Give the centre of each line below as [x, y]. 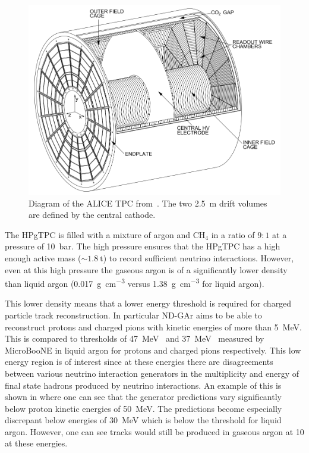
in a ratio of [233, 234]
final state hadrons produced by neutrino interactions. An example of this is [143, 385]
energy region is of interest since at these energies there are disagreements [139, 362]
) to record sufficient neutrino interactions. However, [198, 257]
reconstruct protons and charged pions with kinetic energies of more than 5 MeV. [153, 327]
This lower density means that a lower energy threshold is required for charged [148, 303]
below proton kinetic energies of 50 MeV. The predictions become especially [144, 408]
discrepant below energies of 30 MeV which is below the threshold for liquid [143, 420]
